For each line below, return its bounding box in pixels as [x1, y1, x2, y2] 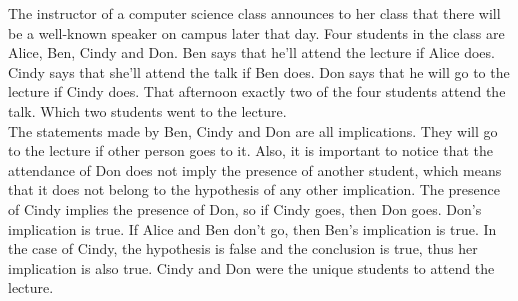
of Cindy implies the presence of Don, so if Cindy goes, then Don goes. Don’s [8, 198, 482, 219]
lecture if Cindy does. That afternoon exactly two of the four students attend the [8, 81, 506, 102]
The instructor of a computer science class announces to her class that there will [8, 3, 501, 23]
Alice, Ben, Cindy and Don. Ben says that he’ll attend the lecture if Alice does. [8, 42, 495, 63]
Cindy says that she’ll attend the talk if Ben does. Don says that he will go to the [8, 61, 510, 82]
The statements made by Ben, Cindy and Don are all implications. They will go [8, 120, 498, 141]
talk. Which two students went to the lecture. [8, 100, 287, 121]
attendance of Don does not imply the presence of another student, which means [8, 159, 502, 180]
